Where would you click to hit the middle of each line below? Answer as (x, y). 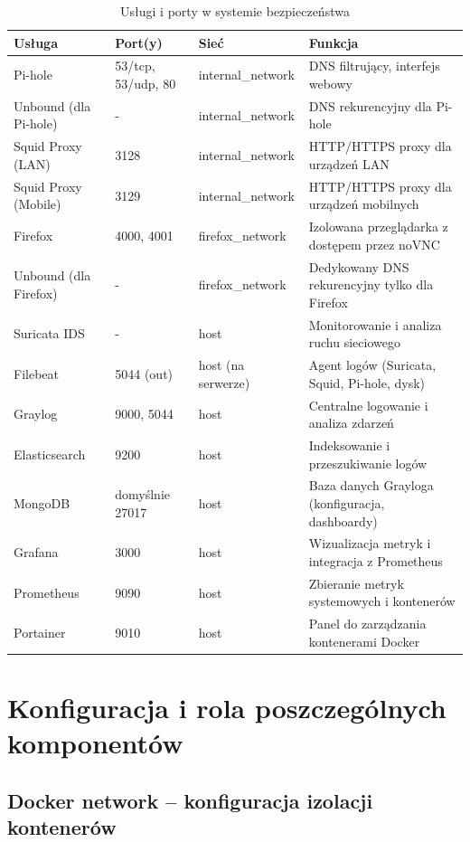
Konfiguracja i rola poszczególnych (227, 708)
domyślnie (143, 494)
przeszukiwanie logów (368, 463)
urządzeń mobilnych (364, 204)
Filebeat (36, 373)
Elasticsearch (50, 454)
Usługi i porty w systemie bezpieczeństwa (235, 11)
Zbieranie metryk (356, 583)
